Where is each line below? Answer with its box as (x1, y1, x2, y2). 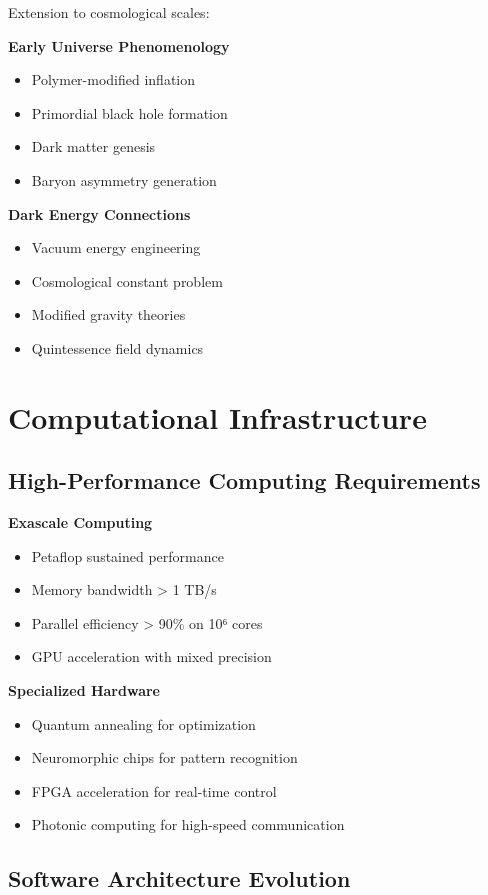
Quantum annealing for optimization (31, 713, 256, 734)
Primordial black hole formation (31, 102, 228, 123)
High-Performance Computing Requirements (8, 465, 481, 496)
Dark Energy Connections (8, 203, 191, 224)
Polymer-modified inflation (31, 69, 196, 90)
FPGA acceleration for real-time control (31, 780, 277, 801)
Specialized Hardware (8, 680, 160, 701)
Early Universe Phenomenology (8, 35, 230, 56)
